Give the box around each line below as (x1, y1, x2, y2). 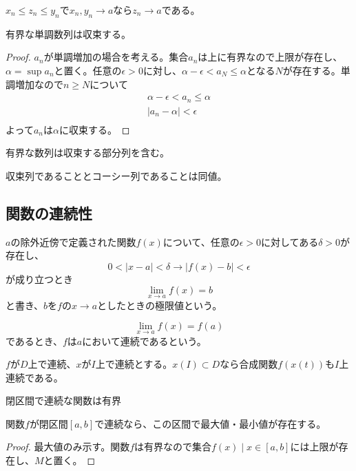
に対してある (261, 234, 319, 249)
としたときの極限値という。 (97, 297, 222, 312)
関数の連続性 (6, 202, 92, 223)
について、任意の (163, 234, 240, 249)
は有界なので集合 (134, 439, 212, 454)
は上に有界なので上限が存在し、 (198, 50, 343, 64)
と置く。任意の (54, 63, 122, 77)
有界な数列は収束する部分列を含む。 (6, 145, 169, 160)
